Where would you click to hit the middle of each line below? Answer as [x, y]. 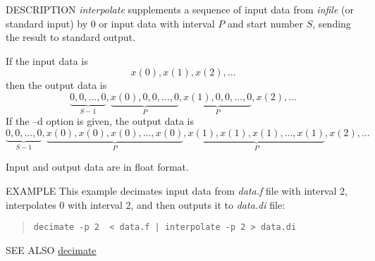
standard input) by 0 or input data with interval [110, 23]
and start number [265, 23]
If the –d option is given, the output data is [100, 121]
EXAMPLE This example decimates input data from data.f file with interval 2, [177, 191]
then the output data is [56, 85]
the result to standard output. [70, 37]
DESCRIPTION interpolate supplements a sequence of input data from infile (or [180, 9]
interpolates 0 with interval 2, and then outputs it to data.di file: [146, 204]
